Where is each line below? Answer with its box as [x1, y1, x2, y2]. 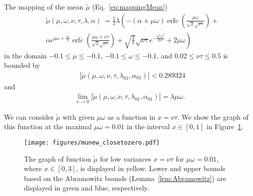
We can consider [4, 111, 54, 122]
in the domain [4, 50, 47, 60]
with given [62, 111, 95, 122]
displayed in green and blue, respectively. [24, 183, 149, 193]
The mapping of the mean [4, 1, 84, 11]
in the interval [126, 121, 170, 132]
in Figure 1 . [206, 121, 244, 132]
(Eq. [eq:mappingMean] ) [92, 1, 168, 11]
